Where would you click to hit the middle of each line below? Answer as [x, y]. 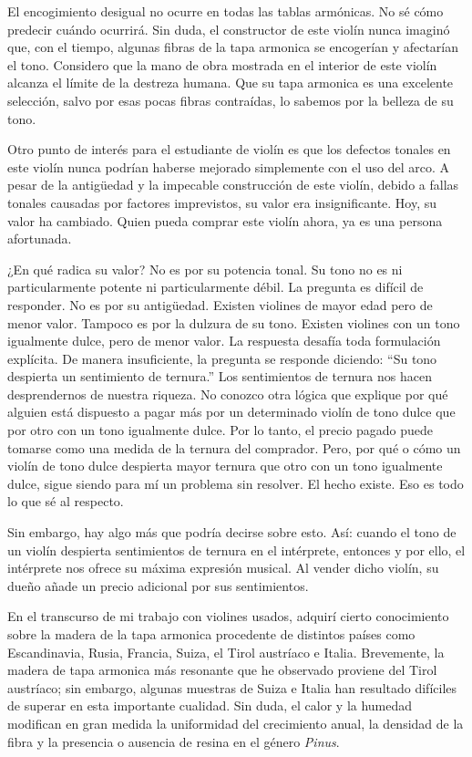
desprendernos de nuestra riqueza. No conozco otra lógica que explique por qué [228, 394]
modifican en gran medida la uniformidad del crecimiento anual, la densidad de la [236, 723]
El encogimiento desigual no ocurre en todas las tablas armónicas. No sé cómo [226, 11]
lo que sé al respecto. [66, 501]
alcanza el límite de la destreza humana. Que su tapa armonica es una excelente [231, 83]
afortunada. [40, 239]
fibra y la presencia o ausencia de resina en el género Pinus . [174, 741]
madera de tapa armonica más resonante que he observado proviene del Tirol [222, 670]
